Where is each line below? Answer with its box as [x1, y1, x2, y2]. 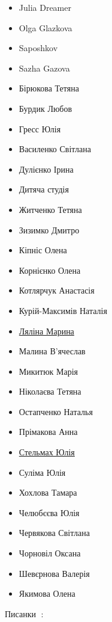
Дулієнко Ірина [19, 162, 74, 175]
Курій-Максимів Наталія [19, 304, 107, 316]
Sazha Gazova [19, 61, 70, 74]
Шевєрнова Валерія [19, 567, 90, 579]
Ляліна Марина [19, 324, 74, 337]
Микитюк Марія [19, 365, 78, 377]
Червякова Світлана [19, 526, 90, 539]
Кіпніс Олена [19, 244, 67, 256]
